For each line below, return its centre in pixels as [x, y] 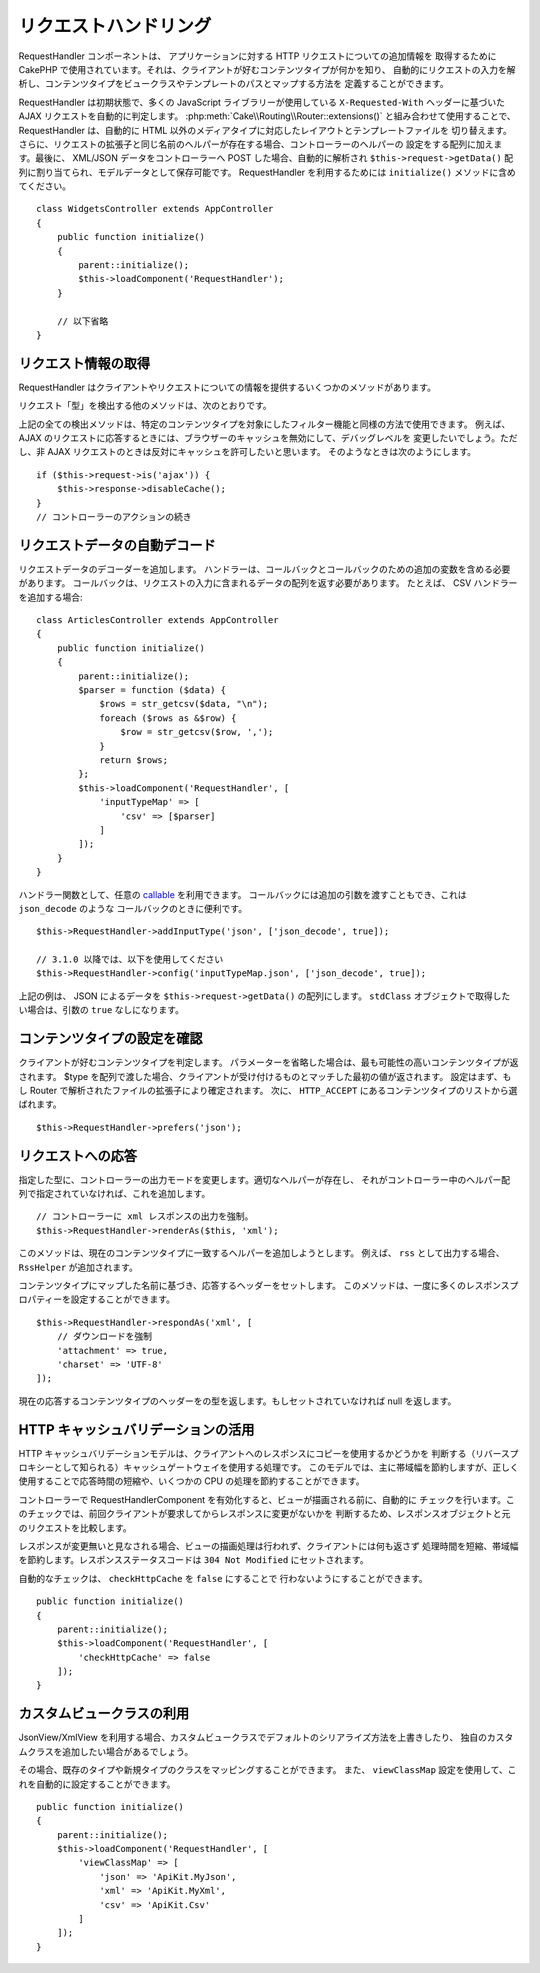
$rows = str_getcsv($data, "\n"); [184, 704]
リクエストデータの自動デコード [117, 545]
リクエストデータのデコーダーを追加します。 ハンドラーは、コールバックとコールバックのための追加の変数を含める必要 [264, 569]
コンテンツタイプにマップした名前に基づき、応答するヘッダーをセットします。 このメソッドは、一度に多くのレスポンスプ [268, 1285]
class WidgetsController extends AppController [155, 209]
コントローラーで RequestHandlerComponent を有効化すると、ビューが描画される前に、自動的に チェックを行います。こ [266, 1499]
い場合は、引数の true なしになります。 [101, 1010]
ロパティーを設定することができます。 [96, 1299]
